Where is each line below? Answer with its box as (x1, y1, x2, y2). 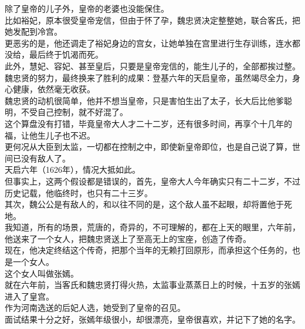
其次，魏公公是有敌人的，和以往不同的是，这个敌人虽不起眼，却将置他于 (5, 198, 284, 210)
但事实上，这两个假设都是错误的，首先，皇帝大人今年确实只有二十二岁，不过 (5, 174, 300, 187)
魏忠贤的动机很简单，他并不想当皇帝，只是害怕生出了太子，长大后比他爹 (5, 94, 284, 106)
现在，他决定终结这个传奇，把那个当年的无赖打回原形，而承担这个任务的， (5, 244, 292, 256)
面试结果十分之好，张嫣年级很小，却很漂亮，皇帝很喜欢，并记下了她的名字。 (5, 313, 300, 325)
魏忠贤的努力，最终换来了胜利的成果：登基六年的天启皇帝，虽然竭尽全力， (5, 71, 292, 83)
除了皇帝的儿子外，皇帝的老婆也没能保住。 (5, 2, 169, 14)
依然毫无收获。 (37, 83, 95, 95)
